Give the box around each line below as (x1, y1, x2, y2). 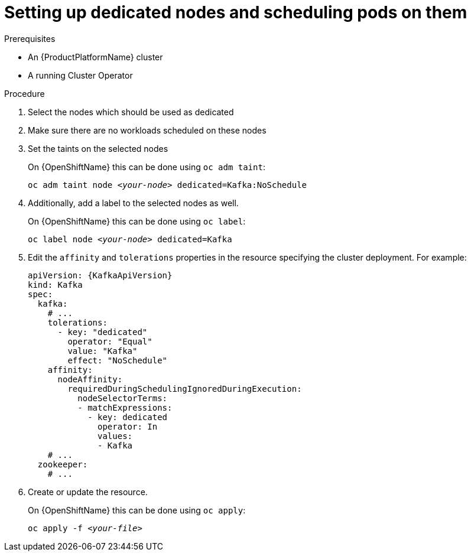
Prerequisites (4, 33, 56, 44)
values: (98, 431, 133, 441)
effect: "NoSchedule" (67, 355, 168, 365)
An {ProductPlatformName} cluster (28, 51, 163, 62)
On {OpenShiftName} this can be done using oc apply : (28, 505, 246, 515)
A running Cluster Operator (28, 70, 133, 80)
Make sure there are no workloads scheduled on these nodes (28, 125, 267, 135)
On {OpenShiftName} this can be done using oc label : (28, 216, 246, 226)
